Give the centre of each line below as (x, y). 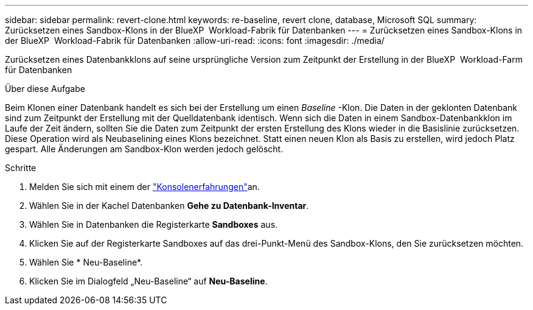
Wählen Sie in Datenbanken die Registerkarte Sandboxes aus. (154, 224)
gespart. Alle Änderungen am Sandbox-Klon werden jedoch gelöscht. (144, 149)
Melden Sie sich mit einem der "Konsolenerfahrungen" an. (145, 187)
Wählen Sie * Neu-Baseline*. (86, 262)
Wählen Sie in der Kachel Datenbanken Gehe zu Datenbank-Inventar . (169, 206)
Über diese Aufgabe (45, 89)
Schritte (21, 168)
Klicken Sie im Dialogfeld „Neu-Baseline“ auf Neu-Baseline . (148, 281)
